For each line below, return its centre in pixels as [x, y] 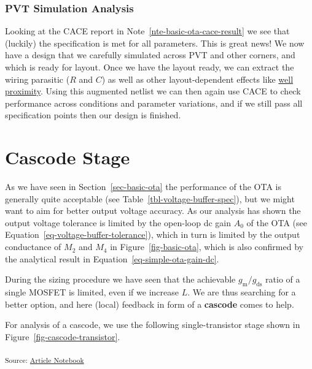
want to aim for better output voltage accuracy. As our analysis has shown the [153, 211]
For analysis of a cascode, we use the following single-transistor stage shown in [153, 325]
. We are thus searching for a [242, 292]
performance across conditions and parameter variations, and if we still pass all [154, 103]
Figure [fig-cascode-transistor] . [63, 336]
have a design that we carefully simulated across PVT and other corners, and [150, 55]
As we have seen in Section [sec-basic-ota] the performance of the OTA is [143, 187]
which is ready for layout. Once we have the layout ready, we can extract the [150, 67]
